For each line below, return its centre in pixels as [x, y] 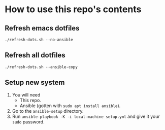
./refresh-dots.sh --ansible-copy [41, 67]
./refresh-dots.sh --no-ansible [39, 40]
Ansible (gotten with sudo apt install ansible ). [70, 106]
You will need [26, 94]
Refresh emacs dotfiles [42, 28]
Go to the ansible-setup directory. [48, 111]
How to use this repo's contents [73, 9]
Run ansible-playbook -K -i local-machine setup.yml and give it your [86, 116]
